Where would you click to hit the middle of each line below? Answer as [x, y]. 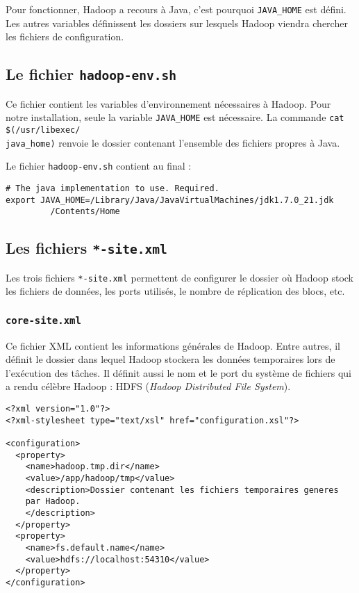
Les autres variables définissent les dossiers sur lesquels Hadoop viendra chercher [177, 23]
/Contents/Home [85, 212]
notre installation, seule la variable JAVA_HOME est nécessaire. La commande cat [175, 117]
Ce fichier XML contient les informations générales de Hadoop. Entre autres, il [173, 345]
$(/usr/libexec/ [43, 130]
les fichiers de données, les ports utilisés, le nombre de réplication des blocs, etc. [175, 291]
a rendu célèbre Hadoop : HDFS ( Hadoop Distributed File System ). [148, 386]
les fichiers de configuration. [65, 36]
